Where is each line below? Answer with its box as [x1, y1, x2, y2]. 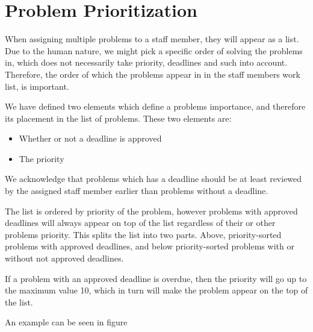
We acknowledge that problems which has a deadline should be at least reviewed [5, 172, 302, 185]
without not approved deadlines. [5, 252, 124, 265]
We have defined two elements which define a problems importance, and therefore [5, 100, 306, 113]
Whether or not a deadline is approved [19, 132, 162, 145]
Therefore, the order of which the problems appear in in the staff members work [5, 67, 300, 80]
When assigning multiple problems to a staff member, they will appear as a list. [5, 33, 299, 45]
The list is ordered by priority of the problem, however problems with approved [5, 204, 298, 217]
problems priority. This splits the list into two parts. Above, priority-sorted [5, 228, 282, 240]
